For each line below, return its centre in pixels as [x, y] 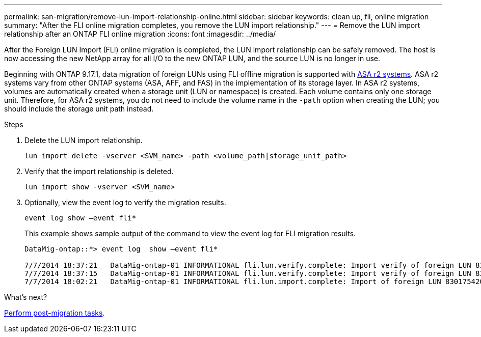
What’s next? [26, 297]
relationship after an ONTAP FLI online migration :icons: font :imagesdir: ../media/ [140, 34]
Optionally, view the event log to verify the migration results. [125, 202]
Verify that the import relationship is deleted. [99, 171]
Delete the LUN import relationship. [84, 140]
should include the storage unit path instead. [79, 109]
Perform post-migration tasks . [55, 313]
